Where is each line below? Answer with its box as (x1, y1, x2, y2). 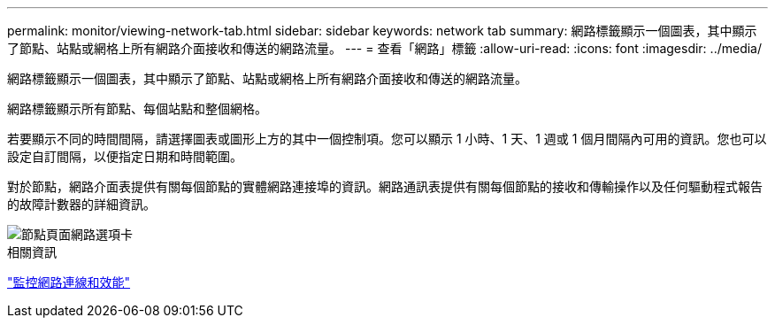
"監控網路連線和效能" (7, 275, 131, 290)
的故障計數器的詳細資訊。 (7, 197, 156, 212)
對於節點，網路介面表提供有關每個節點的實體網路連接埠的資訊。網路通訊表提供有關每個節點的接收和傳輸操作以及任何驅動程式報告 (7, 179, 763, 194)
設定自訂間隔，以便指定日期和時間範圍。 (7, 149, 242, 164)
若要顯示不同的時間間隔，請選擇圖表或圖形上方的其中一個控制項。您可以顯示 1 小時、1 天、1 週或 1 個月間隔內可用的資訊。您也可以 (7, 131, 767, 146)
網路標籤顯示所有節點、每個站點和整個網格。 (7, 101, 267, 116)
